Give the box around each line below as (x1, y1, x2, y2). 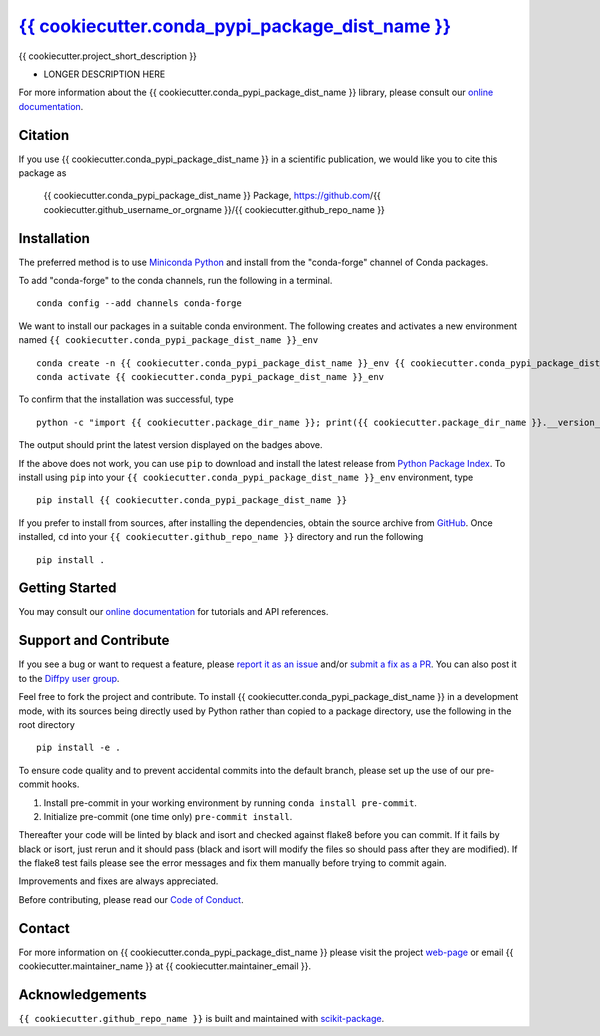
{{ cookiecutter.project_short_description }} (18, 50, 197, 62)
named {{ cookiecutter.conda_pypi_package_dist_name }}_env (18, 334, 319, 346)
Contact (18, 920, 70, 937)
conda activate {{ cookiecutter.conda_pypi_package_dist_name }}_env (36, 371, 385, 383)
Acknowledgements (18, 986, 147, 1003)
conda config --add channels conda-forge (36, 298, 242, 309)
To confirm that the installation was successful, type (18, 393, 234, 405)
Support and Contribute (18, 632, 170, 649)
